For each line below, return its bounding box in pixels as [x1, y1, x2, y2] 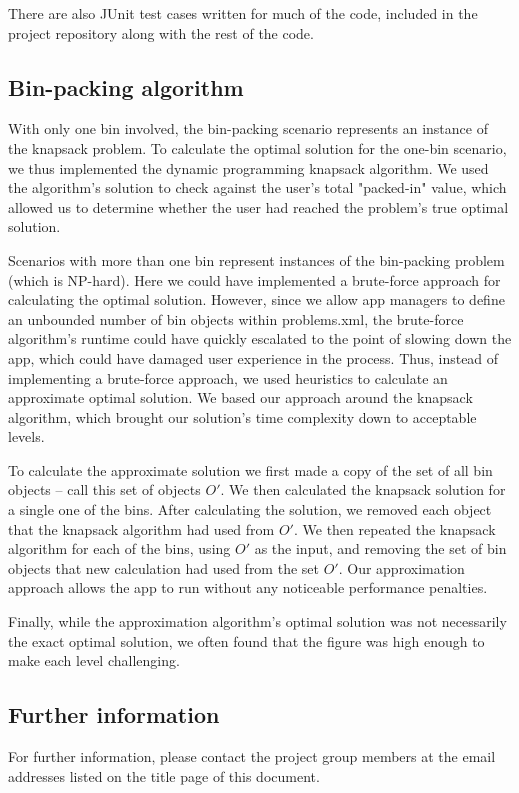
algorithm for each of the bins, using [8, 538, 231, 559]
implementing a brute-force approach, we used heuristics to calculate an [8, 367, 448, 388]
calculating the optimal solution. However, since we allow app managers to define [8, 289, 505, 310]
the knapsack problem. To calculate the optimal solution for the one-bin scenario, [8, 137, 507, 158]
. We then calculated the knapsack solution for [220, 479, 506, 500]
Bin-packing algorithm [8, 71, 244, 102]
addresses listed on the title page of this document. [8, 765, 320, 786]
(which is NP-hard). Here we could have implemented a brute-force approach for [8, 269, 501, 290]
